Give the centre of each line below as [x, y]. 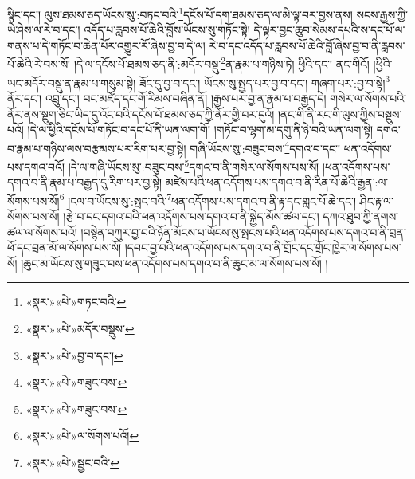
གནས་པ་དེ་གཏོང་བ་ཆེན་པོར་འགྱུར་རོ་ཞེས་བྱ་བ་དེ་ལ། [106, 45]
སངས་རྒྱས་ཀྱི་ [382, 14]
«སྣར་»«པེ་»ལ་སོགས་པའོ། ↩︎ [82, 436]
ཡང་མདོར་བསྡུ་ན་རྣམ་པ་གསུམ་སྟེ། [72, 82]
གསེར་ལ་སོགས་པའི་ [368, 98]
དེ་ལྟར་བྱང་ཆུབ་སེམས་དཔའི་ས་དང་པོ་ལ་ [329, 30]
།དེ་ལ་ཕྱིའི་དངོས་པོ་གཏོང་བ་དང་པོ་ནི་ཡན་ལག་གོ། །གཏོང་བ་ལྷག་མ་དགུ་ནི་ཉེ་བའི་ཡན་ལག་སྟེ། [200, 130]
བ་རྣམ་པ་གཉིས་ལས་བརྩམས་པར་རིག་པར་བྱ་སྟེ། [97, 148]
